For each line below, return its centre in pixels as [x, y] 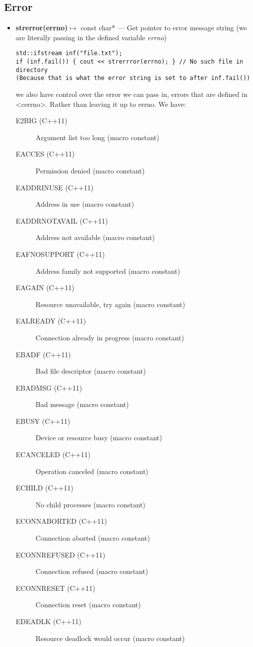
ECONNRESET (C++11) [56, 588]
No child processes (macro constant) [91, 504]
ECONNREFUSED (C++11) [61, 554]
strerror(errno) [42, 28]
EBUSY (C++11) [43, 421]
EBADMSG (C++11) [49, 387]
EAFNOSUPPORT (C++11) [60, 254]
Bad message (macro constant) [82, 404]
